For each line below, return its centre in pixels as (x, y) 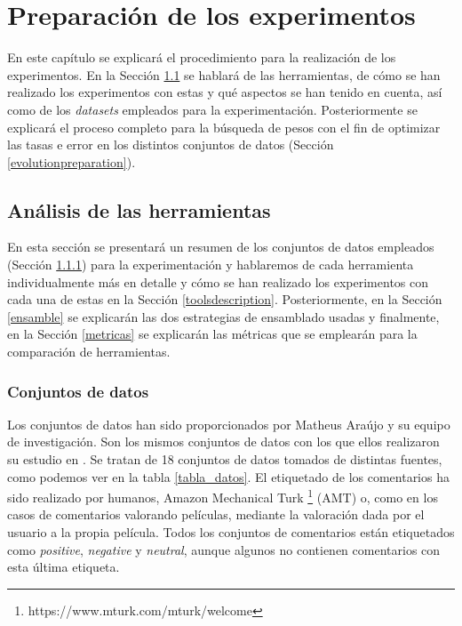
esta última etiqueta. (64, 567)
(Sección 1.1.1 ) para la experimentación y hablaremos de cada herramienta (211, 265)
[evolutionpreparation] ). (72, 161)
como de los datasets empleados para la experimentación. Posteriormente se (212, 109)
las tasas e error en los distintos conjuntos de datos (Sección (171, 144)
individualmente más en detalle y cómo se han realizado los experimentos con (218, 281)
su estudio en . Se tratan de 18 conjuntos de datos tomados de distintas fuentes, (225, 459)
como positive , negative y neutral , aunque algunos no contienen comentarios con (224, 549)
